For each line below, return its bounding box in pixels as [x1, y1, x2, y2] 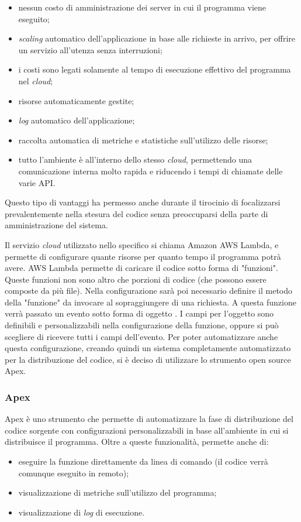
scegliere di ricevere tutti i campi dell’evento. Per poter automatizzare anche [5, 330, 278, 342]
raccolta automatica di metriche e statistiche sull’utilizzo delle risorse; [18, 133, 268, 146]
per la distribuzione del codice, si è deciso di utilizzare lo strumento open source [5, 353, 291, 365]
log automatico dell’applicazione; [18, 114, 135, 126]
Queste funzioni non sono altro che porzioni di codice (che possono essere [5, 273, 267, 285]
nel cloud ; [18, 74, 53, 87]
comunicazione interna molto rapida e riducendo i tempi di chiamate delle [18, 164, 283, 177]
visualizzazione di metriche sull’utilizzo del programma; [18, 486, 217, 499]
